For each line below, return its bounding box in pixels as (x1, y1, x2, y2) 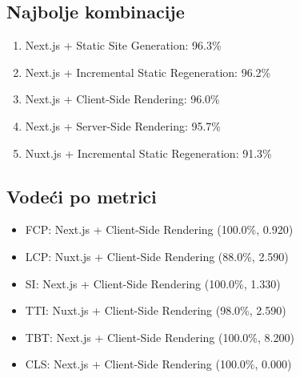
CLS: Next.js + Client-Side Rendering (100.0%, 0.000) (25, 356, 292, 372)
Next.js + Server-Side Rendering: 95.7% (25, 117, 222, 134)
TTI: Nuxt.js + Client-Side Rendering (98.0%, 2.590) (25, 302, 286, 319)
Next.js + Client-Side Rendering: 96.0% (25, 90, 220, 107)
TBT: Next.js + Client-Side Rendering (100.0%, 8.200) (25, 328, 294, 345)
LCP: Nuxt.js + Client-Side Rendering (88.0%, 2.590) (25, 247, 289, 264)
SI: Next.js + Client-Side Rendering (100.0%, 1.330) (25, 275, 281, 292)
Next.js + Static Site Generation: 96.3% (25, 37, 222, 54)
